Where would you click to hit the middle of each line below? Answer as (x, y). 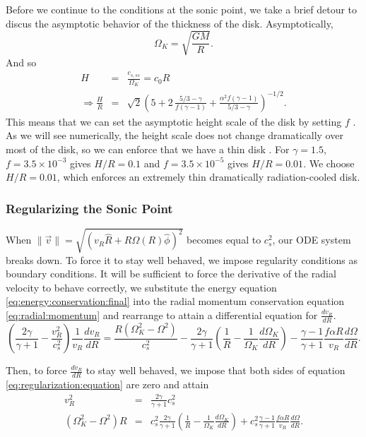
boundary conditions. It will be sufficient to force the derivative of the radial (171, 274)
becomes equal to (224, 240)
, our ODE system (312, 240)
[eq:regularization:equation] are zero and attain (107, 384)
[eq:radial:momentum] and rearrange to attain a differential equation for (162, 315)
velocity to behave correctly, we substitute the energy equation (141, 287)
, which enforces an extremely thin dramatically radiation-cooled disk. (208, 177)
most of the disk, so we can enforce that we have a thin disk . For (148, 149)
